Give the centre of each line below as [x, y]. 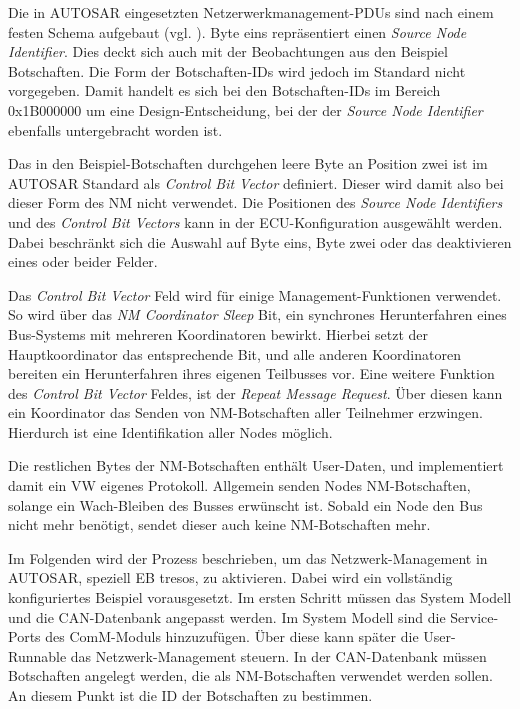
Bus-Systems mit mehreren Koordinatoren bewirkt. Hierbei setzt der [218, 333]
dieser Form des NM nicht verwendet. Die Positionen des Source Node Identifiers [255, 202]
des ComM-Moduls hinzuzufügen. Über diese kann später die [232, 636]
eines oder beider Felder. [83, 261]
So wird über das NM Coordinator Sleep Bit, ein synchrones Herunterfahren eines [257, 314]
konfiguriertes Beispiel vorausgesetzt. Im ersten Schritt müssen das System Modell [260, 597]
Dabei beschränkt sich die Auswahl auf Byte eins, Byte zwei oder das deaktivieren [260, 241]
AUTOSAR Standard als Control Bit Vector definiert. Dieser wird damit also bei [256, 182]
